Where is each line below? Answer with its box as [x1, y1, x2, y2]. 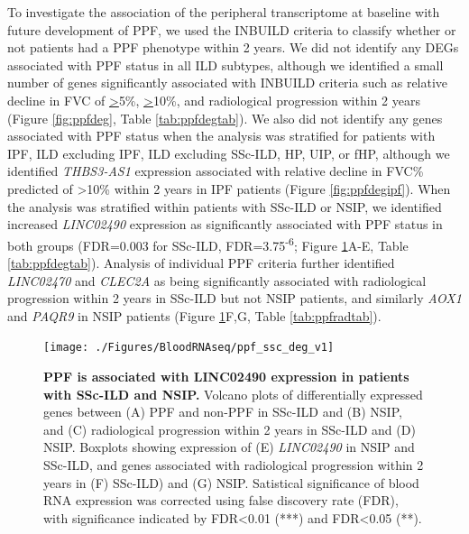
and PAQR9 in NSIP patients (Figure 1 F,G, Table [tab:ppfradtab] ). [7, 306, 382, 325]
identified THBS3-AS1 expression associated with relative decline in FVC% [7, 161, 424, 180]
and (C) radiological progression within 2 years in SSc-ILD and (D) [43, 419, 416, 438]
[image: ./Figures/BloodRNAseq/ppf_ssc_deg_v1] [43, 341, 335, 354]
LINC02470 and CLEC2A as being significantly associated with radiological [7, 271, 427, 290]
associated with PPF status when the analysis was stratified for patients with [7, 126, 436, 145]
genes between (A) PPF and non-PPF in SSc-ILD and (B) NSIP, [43, 402, 402, 421]
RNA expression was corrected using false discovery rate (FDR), [43, 491, 399, 510]
